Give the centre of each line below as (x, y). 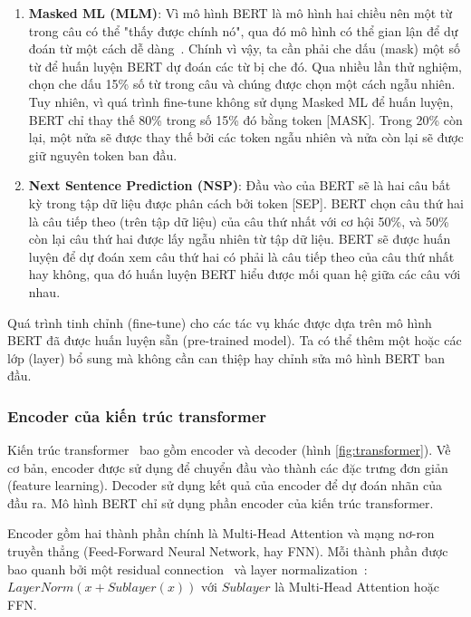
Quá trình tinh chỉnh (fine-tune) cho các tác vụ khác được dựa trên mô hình (220, 322)
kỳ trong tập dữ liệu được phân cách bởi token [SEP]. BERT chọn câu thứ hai (246, 202)
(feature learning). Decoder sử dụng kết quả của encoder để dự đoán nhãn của (225, 485)
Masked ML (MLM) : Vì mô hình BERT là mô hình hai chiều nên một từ (240, 13)
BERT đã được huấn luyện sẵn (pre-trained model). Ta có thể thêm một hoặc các (235, 340)
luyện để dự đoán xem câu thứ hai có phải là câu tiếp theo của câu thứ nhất (241, 256)
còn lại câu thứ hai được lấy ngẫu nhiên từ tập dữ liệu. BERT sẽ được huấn (240, 239)
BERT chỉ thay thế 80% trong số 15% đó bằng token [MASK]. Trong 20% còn (245, 119)
